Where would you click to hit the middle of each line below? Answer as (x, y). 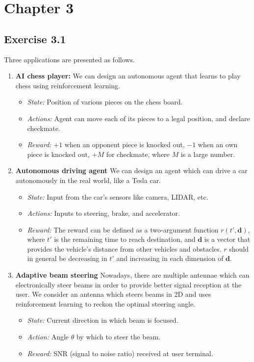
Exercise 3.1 (35, 39)
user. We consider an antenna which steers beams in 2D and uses (113, 294)
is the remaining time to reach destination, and (125, 239)
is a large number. (208, 154)
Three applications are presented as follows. (69, 59)
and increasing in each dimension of (170, 258)
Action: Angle (48, 337)
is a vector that (227, 239)
